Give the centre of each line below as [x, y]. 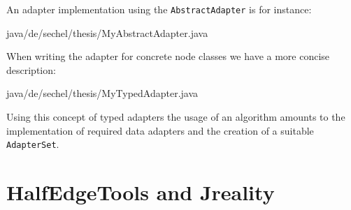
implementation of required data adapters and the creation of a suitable [160, 130]
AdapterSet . [33, 144]
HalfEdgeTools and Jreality [141, 192]
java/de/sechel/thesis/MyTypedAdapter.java [102, 93]
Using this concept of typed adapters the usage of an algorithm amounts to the [176, 117]
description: [31, 69]
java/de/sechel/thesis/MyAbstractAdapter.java [107, 32]
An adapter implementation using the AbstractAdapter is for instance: [159, 9]
